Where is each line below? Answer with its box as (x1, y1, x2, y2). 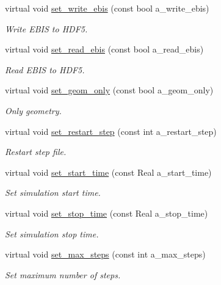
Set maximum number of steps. (5, 268, 121, 281)
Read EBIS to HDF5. (5, 63, 85, 76)
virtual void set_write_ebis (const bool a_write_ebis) (5, 2, 209, 14)
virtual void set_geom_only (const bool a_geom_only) (5, 84, 214, 96)
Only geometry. (5, 104, 62, 117)
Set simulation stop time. (5, 227, 99, 240)
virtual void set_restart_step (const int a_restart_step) (5, 124, 217, 137)
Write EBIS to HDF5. (5, 22, 88, 35)
